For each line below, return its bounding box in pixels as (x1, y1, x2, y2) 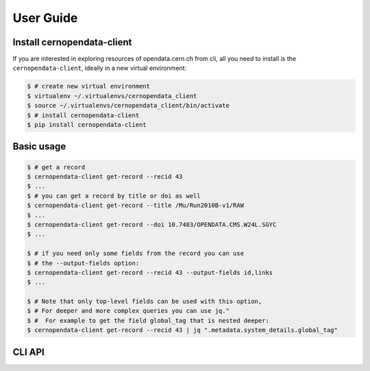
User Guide (12, 10, 78, 25)
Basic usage (12, 141, 66, 152)
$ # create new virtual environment (27, 82, 151, 91)
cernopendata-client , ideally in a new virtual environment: (12, 64, 187, 72)
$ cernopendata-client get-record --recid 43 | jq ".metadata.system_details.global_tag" (27, 326, 338, 334)
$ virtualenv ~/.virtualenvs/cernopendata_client (27, 92, 197, 99)
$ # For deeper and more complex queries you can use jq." (27, 307, 230, 315)
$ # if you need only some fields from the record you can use (27, 250, 245, 257)
